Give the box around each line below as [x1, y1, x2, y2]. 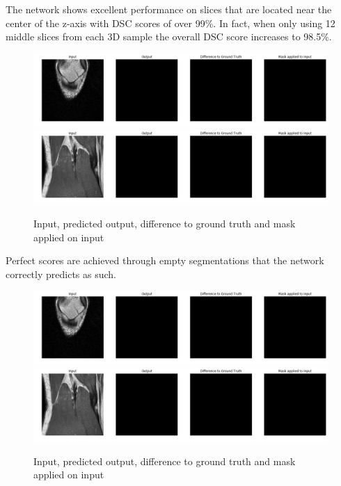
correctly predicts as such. [6, 266, 116, 281]
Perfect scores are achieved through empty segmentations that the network [6, 253, 324, 268]
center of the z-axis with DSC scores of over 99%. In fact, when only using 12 [6, 15, 335, 30]
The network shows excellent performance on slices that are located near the [6, 2, 332, 16]
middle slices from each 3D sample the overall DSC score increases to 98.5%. [6, 29, 332, 44]
